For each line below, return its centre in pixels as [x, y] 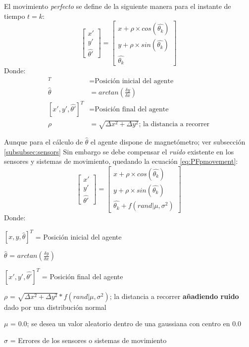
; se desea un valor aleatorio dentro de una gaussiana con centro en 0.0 [134, 323]
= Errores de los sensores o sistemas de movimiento [88, 340]
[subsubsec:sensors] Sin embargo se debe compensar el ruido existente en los [119, 151]
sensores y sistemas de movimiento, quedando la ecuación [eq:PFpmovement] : [121, 161]
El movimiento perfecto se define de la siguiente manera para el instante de [118, 6]
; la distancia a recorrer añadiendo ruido [174, 296]
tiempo [15, 16]
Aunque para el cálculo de [44, 142]
